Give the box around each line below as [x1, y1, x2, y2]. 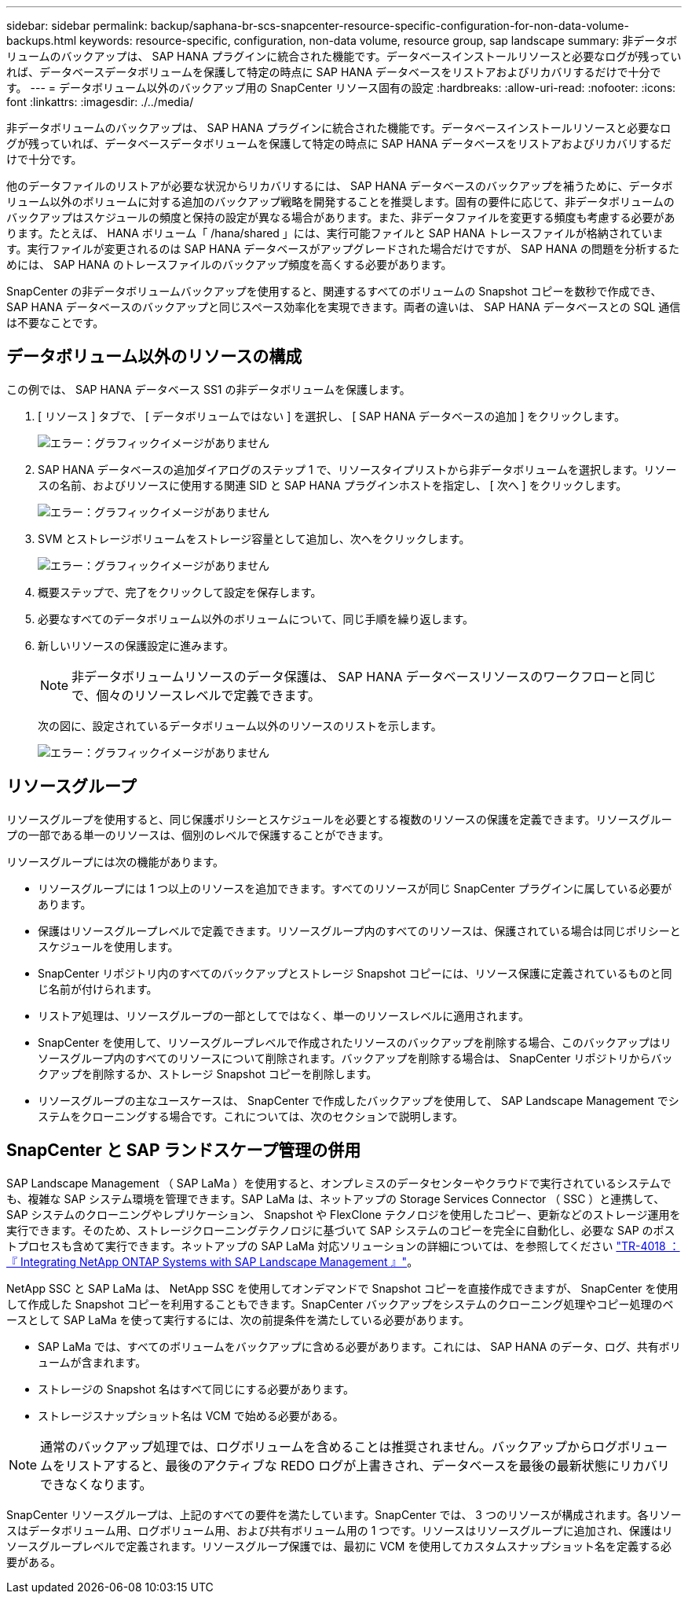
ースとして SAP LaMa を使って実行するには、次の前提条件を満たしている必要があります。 [6, 1312, 470, 1327]
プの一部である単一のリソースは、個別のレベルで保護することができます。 [6, 828, 390, 842]
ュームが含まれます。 [38, 1355, 147, 1369]
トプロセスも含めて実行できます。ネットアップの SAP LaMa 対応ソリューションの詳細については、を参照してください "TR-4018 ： [6, 1239, 680, 1253]
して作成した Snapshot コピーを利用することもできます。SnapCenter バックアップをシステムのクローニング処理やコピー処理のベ [6, 1297, 674, 1311]
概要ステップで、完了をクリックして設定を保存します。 [38, 585, 322, 599]
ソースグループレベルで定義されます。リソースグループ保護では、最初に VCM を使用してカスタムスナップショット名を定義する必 [6, 1539, 672, 1553]
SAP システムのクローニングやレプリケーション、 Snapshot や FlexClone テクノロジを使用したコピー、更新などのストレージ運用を [6, 1207, 681, 1221]
